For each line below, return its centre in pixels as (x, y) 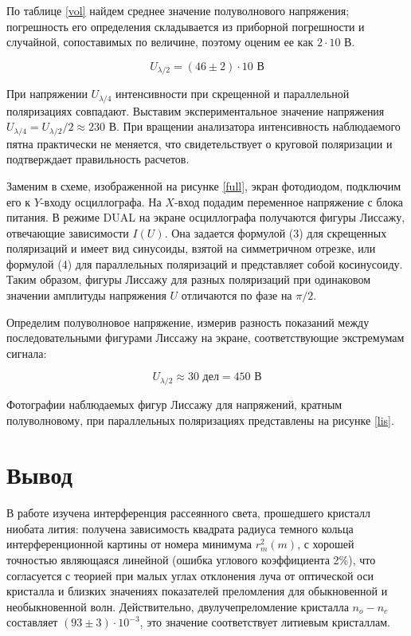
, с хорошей (326, 544)
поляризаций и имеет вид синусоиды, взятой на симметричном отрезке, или (191, 248)
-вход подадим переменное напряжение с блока (289, 201)
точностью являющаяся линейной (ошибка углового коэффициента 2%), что (191, 559)
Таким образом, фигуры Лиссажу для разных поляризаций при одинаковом (189, 279)
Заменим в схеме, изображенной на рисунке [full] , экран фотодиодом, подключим (204, 185)
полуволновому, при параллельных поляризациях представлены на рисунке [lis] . (200, 420)
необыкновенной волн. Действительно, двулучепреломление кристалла (178, 606)
